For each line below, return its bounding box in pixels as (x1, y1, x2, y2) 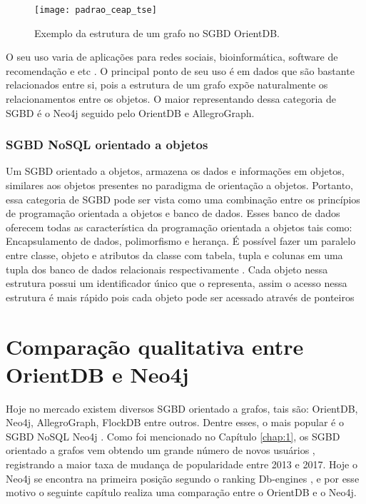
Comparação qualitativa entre (6, 331, 304, 361)
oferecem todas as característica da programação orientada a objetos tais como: (6, 219, 352, 234)
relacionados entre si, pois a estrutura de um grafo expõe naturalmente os (6, 77, 328, 92)
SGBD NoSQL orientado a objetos (6, 136, 208, 153)
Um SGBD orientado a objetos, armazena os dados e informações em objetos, (6, 163, 345, 178)
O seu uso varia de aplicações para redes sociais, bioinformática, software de (6, 49, 338, 64)
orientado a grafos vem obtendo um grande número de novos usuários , (6, 443, 315, 458)
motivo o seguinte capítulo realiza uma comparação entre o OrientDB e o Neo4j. (6, 485, 357, 500)
